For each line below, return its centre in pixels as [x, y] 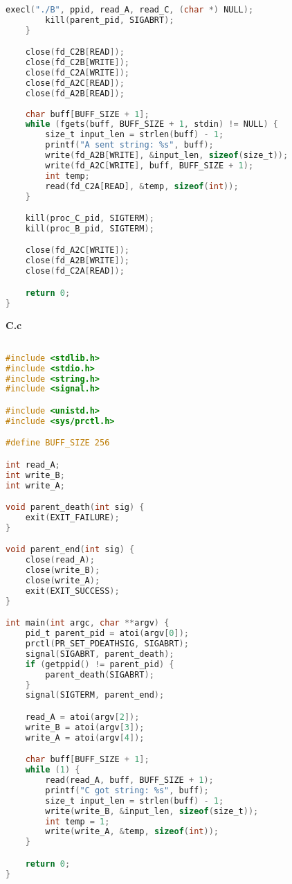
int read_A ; [33, 465]
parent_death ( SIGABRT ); [100, 674]
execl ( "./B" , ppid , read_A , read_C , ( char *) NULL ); [130, 10]
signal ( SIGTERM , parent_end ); [95, 695]
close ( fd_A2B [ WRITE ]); [77, 261]
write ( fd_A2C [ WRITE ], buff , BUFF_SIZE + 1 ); [149, 165]
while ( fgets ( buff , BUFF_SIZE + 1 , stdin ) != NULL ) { [152, 124]
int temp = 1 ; [77, 821]
